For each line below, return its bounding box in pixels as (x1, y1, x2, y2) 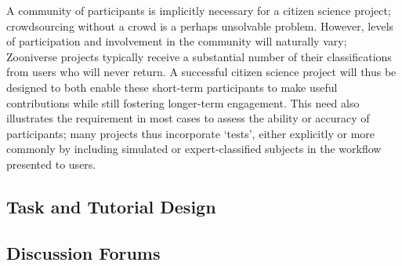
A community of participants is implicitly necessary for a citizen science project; (6, 2, 391, 18)
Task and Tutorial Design (6, 194, 216, 218)
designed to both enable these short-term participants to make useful (6, 78, 338, 95)
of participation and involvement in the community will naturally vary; (6, 33, 347, 49)
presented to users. (6, 155, 96, 172)
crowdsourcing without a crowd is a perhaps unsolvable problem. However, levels (6, 17, 394, 34)
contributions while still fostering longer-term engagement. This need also (6, 94, 360, 111)
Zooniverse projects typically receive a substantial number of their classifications (6, 48, 392, 64)
